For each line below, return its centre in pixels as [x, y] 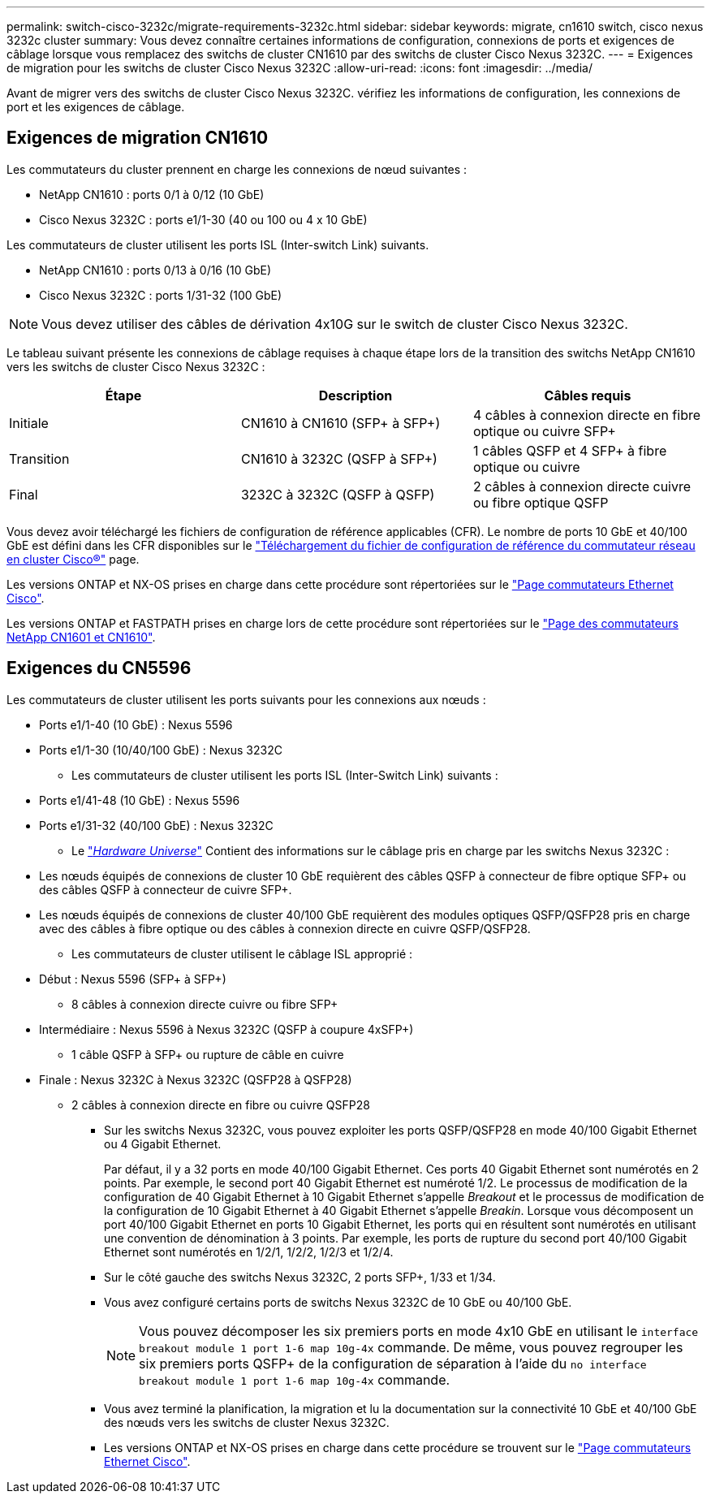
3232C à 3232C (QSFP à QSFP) [338, 494]
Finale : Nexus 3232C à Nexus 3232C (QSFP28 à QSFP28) [196, 1079]
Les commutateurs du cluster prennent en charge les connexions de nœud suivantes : [237, 169]
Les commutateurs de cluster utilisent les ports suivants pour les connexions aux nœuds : [246, 699]
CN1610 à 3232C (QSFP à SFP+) [339, 458]
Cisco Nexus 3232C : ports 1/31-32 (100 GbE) [161, 295]
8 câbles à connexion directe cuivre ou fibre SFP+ [205, 1004]
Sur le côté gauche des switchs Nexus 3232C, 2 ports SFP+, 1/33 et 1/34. [300, 1277]
